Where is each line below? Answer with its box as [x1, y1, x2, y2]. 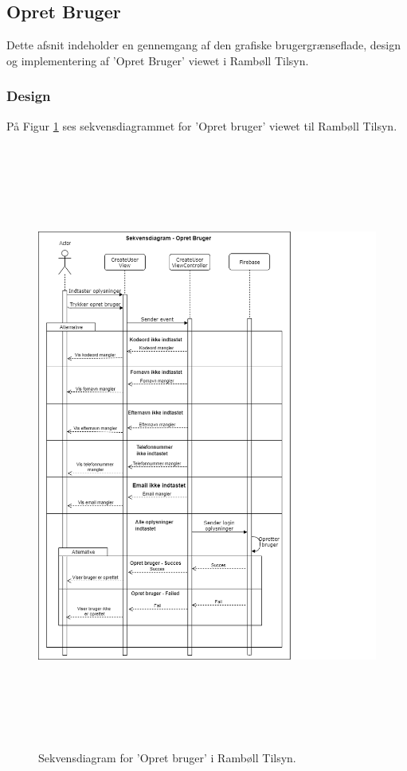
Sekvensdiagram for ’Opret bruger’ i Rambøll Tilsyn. [38, 749, 296, 765]
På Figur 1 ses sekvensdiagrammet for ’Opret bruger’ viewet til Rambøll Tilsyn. [6, 117, 397, 134]
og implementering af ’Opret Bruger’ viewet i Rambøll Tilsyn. [6, 52, 309, 68]
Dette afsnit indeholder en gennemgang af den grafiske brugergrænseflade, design [6, 37, 401, 53]
